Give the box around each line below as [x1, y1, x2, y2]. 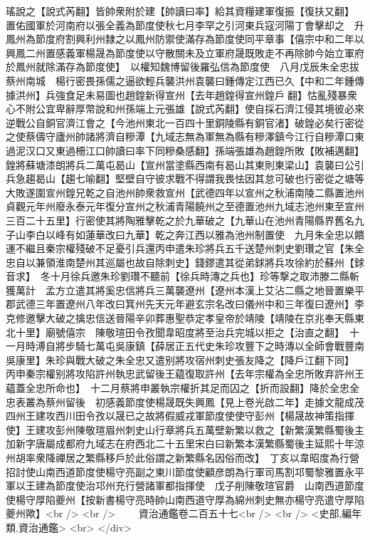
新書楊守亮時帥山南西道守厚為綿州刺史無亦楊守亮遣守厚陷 [95, 492, 364, 507]
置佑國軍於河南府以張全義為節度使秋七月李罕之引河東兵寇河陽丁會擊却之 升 [6, 17, 364, 32]
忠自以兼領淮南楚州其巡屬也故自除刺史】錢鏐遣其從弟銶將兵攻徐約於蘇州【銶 [6, 254, 364, 269]
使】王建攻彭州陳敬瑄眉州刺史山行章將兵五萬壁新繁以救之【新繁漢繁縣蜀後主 [6, 422, 364, 437]
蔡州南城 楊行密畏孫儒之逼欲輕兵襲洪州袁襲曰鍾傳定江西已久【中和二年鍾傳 [6, 73, 364, 88]
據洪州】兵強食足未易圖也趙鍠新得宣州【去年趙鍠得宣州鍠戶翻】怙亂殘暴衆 [6, 87, 357, 102]
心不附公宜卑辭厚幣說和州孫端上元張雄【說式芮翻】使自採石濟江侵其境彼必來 [6, 101, 364, 116]
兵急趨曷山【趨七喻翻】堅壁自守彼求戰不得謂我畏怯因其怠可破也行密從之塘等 [6, 171, 364, 186]
